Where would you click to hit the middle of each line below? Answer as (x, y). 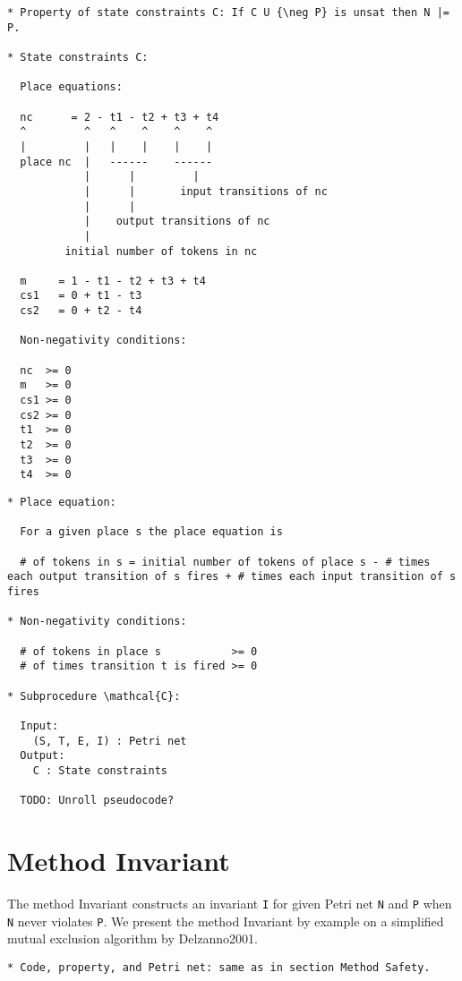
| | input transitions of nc (205, 191)
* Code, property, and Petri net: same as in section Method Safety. (219, 967)
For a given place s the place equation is (151, 532)
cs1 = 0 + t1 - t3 (81, 296)
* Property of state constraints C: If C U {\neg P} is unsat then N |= (228, 13)
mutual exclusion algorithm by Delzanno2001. (133, 938)
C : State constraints (100, 770)
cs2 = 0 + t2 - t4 (81, 311)
